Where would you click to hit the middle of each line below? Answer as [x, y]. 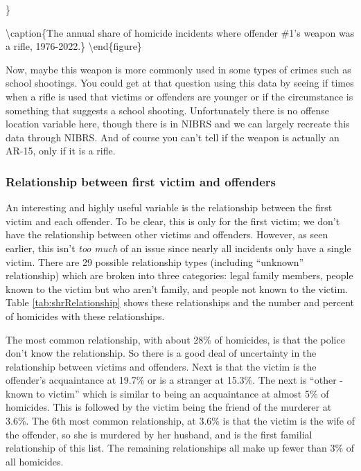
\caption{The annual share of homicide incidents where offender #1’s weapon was [180, 32]
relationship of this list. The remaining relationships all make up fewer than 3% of [180, 448]
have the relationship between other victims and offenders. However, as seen [167, 234]
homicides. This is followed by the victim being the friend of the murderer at [169, 407]
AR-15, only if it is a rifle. [61, 151]
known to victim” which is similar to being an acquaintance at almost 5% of [167, 393]
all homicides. [35, 461]
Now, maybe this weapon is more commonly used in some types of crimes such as [178, 69]
